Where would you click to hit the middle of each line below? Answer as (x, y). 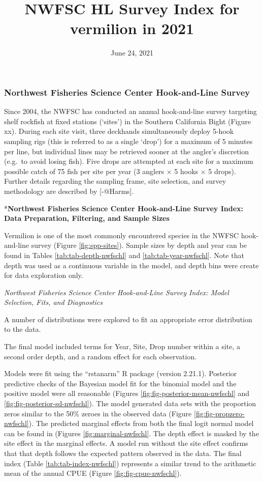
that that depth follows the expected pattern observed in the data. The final (123, 453)
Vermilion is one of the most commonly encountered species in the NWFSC (122, 235)
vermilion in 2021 (132, 28)
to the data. (23, 329)
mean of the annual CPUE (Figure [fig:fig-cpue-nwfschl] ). (93, 473)
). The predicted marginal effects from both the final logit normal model (141, 423)
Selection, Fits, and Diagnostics (53, 302)
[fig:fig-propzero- (219, 413)
